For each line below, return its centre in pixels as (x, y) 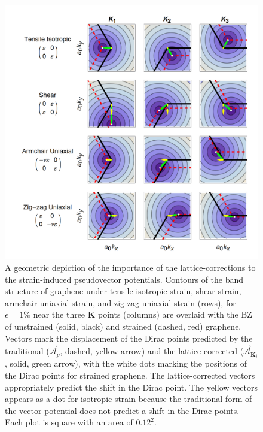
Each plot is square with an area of (69, 422)
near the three (59, 314)
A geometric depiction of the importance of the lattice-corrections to (130, 267)
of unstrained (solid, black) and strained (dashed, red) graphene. (123, 326)
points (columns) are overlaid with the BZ (175, 314)
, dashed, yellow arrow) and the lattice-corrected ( (152, 351)
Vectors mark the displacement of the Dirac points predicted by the (129, 338)
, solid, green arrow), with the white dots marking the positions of (126, 363)
